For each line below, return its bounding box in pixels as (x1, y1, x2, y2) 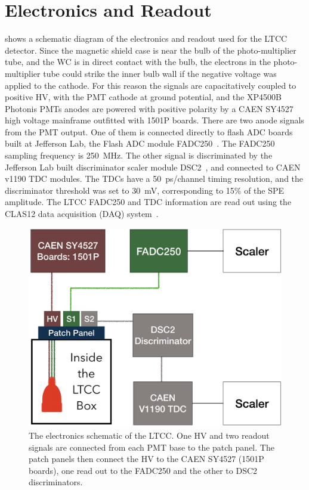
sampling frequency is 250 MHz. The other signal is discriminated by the (5, 149, 273, 162)
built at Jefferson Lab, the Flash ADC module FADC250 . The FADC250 (5, 137, 275, 150)
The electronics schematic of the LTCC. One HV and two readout (29, 429, 270, 441)
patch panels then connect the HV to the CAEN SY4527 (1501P (29, 452, 264, 465)
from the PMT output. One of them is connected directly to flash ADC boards (5, 125, 293, 138)
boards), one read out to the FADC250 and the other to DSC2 (29, 464, 258, 476)
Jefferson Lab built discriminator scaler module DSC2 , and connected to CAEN (5, 160, 301, 173)
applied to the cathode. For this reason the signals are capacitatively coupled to (5, 79, 296, 91)
